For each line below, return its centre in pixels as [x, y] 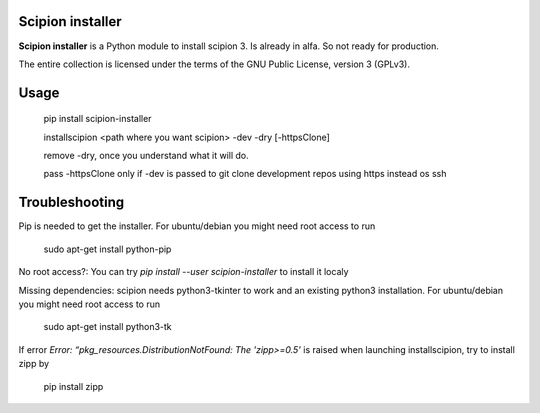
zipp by [34, 364]
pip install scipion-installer [97, 119]
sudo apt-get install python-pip [107, 249]
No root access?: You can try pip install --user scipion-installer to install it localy [183, 272]
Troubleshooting [71, 202]
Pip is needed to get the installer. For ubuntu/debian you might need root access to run [197, 226]
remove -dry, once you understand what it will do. [146, 156]
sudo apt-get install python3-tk [107, 327]
